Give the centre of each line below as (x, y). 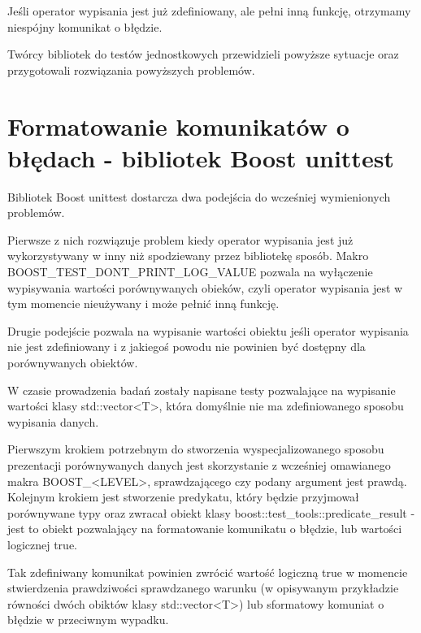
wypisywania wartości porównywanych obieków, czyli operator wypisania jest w (205, 287)
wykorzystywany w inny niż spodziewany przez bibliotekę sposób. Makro (188, 256)
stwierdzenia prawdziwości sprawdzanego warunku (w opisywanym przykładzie (203, 588)
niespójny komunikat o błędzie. (85, 26)
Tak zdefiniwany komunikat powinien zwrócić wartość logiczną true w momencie (208, 572)
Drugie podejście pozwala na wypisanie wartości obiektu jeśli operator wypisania (208, 330)
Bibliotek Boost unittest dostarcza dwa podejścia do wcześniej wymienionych (199, 196)
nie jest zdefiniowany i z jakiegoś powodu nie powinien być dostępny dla (187, 347)
